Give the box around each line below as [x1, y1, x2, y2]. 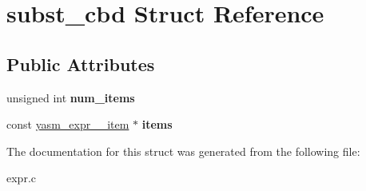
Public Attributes [6, 51, 155, 76]
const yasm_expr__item [6, 116, 129, 133]
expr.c [6, 169, 36, 186]
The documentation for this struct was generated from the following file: [6, 142, 360, 159]
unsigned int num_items [6, 89, 135, 105]
